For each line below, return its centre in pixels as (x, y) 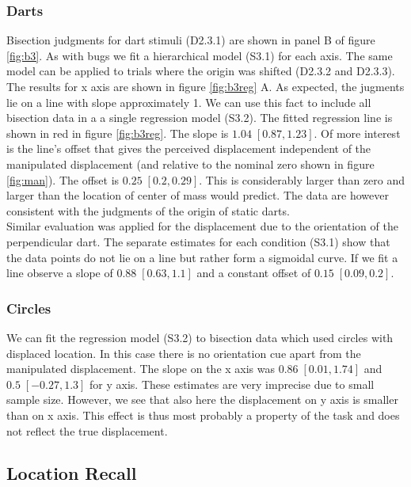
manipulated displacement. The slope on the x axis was (141, 369)
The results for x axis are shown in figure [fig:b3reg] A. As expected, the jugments (205, 86)
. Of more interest (357, 133)
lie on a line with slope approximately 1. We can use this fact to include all (189, 102)
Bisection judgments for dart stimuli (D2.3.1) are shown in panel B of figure (191, 40)
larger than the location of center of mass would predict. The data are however (198, 195)
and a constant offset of (254, 273)
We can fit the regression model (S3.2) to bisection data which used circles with (200, 337)
